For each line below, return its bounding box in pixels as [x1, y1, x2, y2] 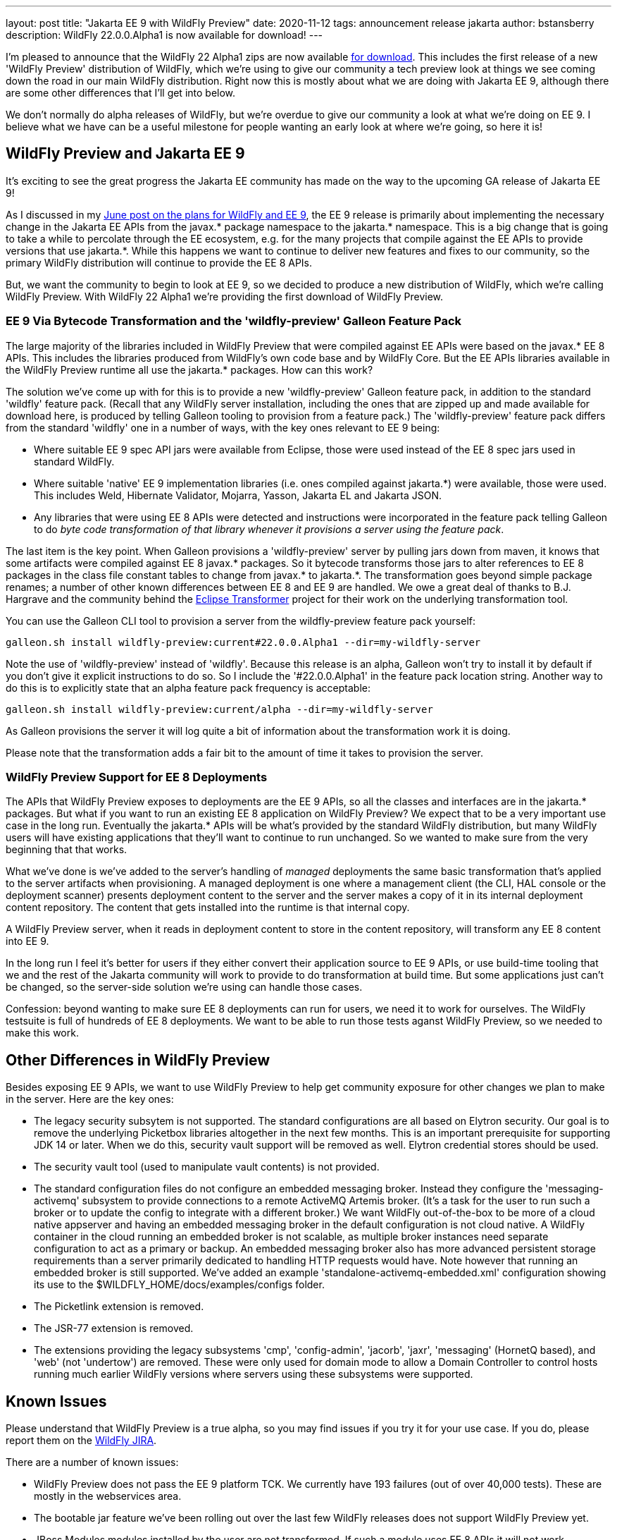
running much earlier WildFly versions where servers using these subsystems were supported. [34, 1368, 473, 1381]
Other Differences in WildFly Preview [6, 1051, 270, 1069]
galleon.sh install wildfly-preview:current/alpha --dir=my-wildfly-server [6, 703, 433, 715]
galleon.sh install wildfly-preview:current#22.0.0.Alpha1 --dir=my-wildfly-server [6, 636, 481, 648]
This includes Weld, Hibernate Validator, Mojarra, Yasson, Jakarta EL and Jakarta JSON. [34, 489, 442, 501]
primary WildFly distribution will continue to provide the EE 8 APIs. [6, 256, 313, 269]
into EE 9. [6, 935, 49, 948]
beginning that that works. [6, 843, 127, 856]
